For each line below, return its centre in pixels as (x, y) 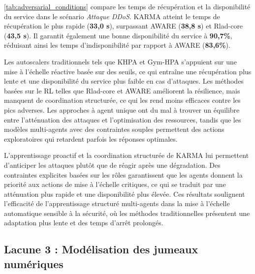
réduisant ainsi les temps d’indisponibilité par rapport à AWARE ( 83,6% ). (117, 45)
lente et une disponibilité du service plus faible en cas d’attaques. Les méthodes (124, 81)
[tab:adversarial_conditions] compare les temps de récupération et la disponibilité (127, 6)
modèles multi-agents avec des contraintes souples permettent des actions (114, 129)
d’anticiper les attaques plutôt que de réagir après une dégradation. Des (112, 165)
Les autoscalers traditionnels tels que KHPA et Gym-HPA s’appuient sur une (121, 61)
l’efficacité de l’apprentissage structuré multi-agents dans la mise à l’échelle (117, 203)
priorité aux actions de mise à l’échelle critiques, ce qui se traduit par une (115, 184)
